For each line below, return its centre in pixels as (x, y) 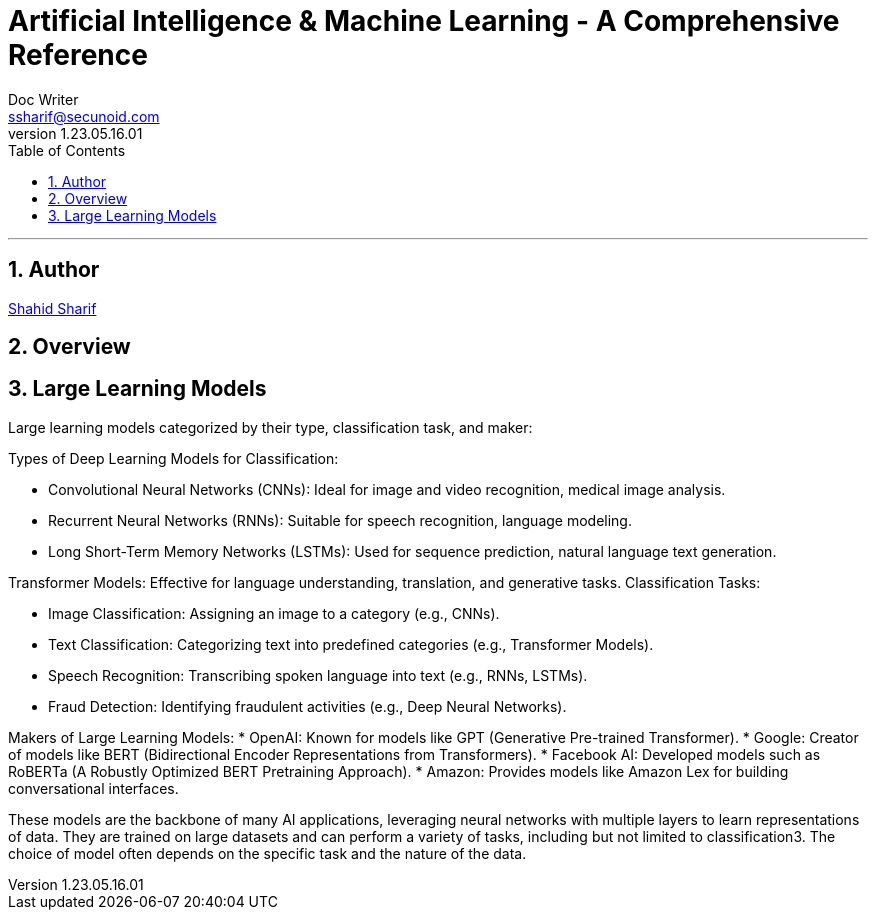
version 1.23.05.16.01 (75, 133)
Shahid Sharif (52, 308)
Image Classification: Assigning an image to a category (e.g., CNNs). (274, 613)
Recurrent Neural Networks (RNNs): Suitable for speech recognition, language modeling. (340, 520)
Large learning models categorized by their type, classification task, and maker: (270, 427)
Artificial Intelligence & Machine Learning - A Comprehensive (424, 21)
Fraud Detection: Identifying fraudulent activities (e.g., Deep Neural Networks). (307, 706)
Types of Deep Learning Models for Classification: (173, 458)
